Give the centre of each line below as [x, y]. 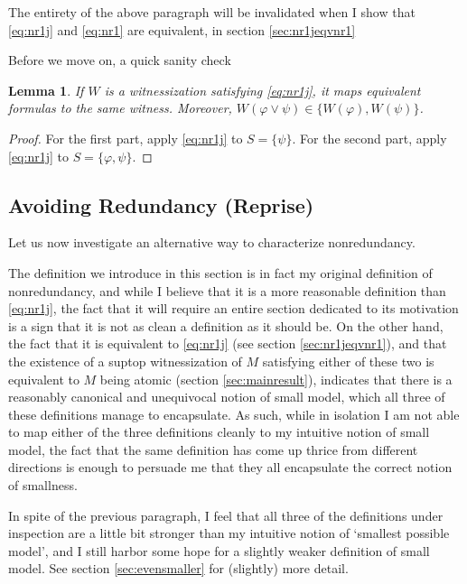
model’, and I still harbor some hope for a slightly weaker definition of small [219, 550]
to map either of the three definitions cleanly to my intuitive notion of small [219, 432]
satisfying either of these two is [348, 361]
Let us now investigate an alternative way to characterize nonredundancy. [212, 242]
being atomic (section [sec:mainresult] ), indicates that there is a [276, 379]
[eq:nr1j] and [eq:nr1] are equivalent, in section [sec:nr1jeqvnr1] [182, 29]
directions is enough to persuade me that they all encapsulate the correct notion [230, 467]
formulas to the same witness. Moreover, [120, 108]
